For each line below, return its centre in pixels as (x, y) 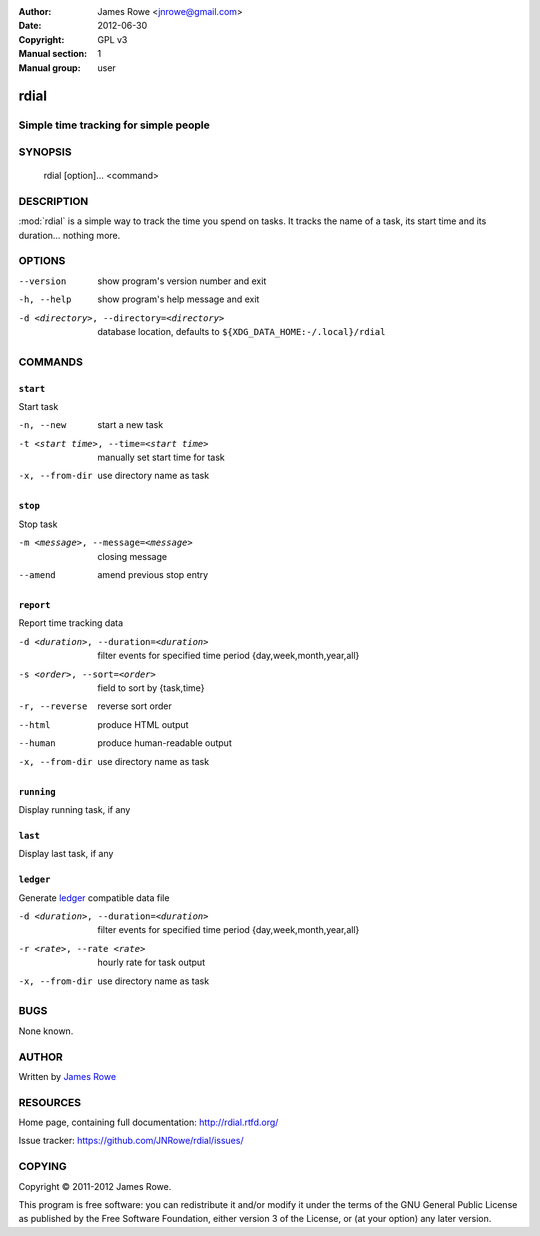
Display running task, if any (74, 809)
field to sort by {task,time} (151, 687)
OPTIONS (42, 261)
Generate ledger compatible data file (94, 897)
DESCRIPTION (53, 201)
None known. (46, 1031)
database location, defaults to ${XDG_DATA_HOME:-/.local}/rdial (241, 331)
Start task (38, 406)
